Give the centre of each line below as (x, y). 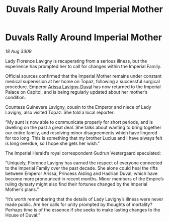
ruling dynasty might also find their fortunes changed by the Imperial (76, 184)
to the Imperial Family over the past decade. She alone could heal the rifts (82, 168)
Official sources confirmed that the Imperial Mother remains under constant (83, 76)
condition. (16, 97)
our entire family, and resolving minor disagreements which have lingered (81, 133)
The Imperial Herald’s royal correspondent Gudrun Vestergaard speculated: (83, 153)
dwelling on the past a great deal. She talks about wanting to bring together (83, 127)
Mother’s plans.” (22, 189)
